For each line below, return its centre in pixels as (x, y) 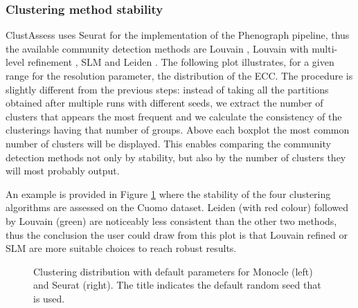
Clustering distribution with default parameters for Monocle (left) (173, 271)
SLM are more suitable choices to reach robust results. (121, 248)
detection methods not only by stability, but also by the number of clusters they (176, 157)
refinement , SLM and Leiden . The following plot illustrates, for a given (181, 62)
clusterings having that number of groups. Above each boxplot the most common (178, 130)
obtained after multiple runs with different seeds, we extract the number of (164, 103)
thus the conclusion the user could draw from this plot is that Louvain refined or (177, 234)
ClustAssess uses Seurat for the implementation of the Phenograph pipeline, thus (178, 35)
